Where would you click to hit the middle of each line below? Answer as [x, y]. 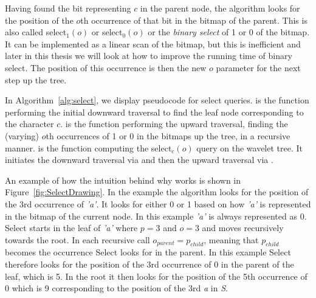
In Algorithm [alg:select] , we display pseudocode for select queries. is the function [157, 100]
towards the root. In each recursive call [77, 239]
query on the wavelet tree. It [249, 147]
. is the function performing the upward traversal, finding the [174, 124]
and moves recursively [243, 228]
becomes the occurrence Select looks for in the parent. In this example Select [148, 252]
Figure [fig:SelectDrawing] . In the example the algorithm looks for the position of [157, 192]
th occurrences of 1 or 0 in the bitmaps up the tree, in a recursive [168, 135]
